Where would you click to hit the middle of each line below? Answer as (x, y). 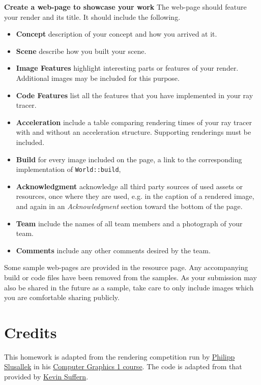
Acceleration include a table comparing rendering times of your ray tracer (134, 122)
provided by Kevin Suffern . (46, 377)
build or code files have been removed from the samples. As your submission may (130, 277)
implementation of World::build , (68, 169)
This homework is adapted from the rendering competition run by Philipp (120, 356)
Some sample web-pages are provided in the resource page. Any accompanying (126, 267)
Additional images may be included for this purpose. (98, 78)
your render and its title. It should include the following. (92, 17)
